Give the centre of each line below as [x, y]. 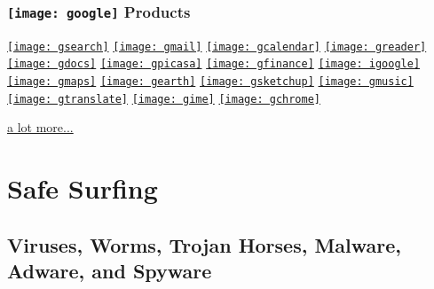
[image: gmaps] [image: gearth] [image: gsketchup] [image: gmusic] [210, 82]
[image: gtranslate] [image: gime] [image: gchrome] [164, 99]
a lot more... [40, 127]
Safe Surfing [83, 188]
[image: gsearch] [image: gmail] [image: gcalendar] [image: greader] [217, 47]
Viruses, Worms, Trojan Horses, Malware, [205, 244]
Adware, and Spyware [110, 271]
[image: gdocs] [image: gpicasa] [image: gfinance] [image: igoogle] [214, 64]
